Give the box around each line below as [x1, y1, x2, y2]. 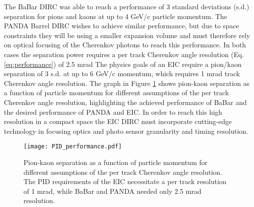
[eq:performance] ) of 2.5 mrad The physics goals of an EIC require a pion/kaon [4, 59, 242, 69]
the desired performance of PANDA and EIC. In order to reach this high [4, 106, 223, 117]
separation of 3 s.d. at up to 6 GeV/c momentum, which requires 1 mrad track [4, 68, 240, 79]
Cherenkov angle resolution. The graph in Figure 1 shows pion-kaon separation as [4, 78, 250, 88]
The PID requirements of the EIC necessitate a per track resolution [24, 176, 227, 186]
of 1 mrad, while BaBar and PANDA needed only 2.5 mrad [24, 186, 202, 196]
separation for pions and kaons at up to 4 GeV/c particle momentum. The [4, 11, 228, 21]
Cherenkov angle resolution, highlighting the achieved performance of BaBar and [4, 97, 247, 107]
